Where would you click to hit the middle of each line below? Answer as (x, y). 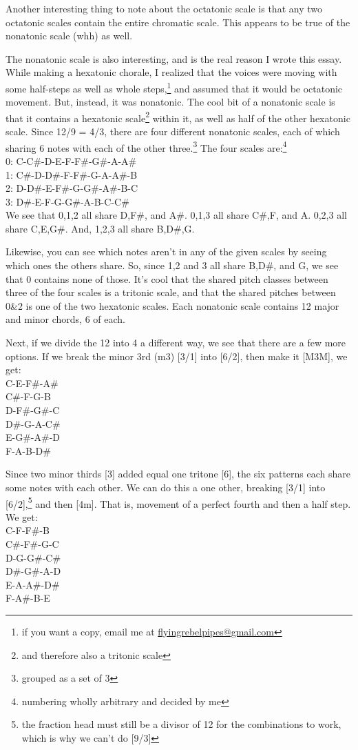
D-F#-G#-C (33, 410)
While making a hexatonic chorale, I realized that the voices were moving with (171, 72)
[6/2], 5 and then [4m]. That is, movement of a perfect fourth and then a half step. (178, 502)
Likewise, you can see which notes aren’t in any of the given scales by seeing (166, 251)
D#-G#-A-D (33, 571)
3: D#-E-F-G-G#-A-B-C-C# (67, 201)
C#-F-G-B (28, 396)
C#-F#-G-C (32, 544)
